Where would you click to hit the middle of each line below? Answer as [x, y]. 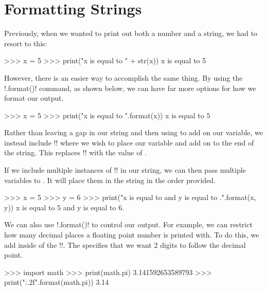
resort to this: [26, 43]
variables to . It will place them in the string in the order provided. [110, 180]
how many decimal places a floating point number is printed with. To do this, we [132, 235]
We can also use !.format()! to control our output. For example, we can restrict [128, 224]
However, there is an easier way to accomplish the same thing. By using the [123, 77]
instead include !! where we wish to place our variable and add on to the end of [129, 142]
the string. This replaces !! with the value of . [76, 152]
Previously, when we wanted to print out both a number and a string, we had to [131, 33]
